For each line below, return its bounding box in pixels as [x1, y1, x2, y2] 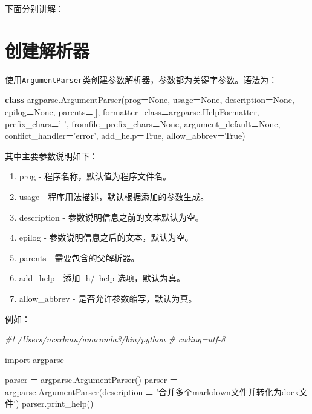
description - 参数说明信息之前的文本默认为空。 [19, 210, 204, 223]
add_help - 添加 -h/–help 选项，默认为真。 [19, 272, 185, 284]
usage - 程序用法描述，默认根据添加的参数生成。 [19, 190, 209, 202]
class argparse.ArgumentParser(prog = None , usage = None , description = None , [5, 93, 294, 106]
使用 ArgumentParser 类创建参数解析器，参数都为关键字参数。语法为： [5, 73, 278, 85]
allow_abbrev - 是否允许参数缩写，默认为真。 [19, 292, 197, 304]
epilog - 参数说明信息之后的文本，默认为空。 [19, 231, 193, 244]
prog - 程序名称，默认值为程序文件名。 [19, 170, 172, 182]
